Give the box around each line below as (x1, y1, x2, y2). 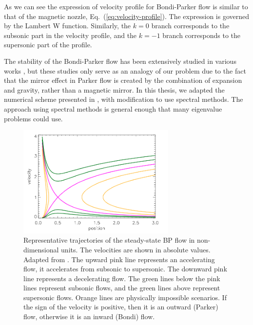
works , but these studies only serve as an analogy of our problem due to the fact (4, 65, 246, 76)
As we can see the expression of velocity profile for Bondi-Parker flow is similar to (4, 1, 248, 11)
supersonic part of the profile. (4, 39, 92, 50)
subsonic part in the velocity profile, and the (4, 30, 137, 40)
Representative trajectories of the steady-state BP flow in (23, 235, 195, 245)
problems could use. (4, 113, 63, 123)
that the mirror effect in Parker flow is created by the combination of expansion (4, 75, 242, 85)
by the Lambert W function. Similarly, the (4, 20, 131, 31)
